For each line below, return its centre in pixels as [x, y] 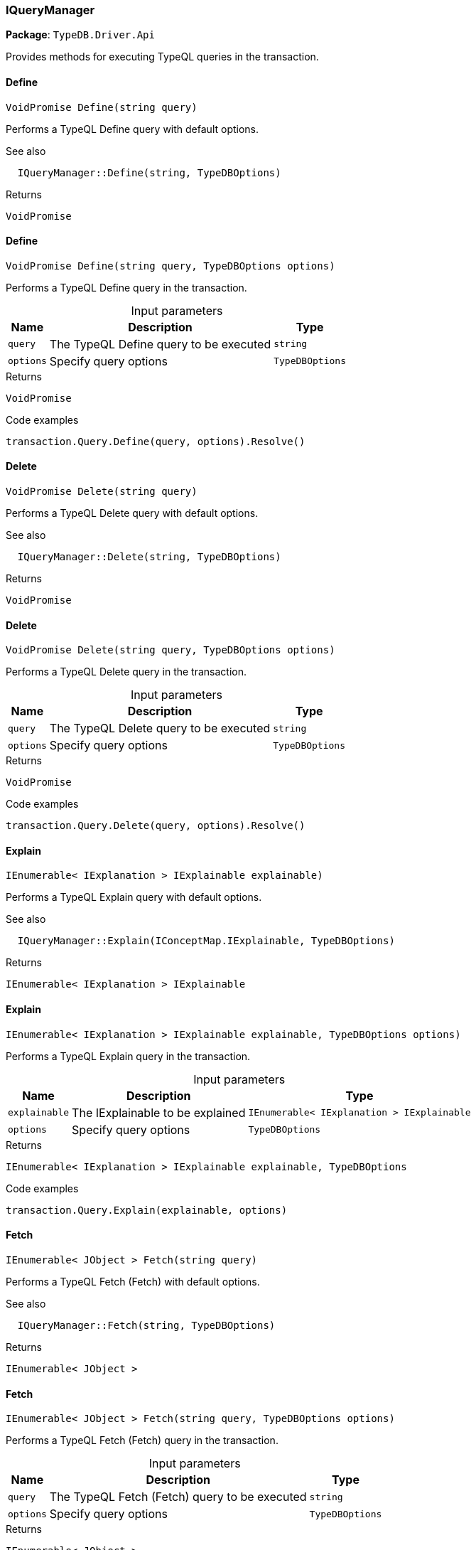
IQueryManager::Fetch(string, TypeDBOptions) [146, 1325]
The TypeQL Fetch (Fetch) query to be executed [178, 1497]
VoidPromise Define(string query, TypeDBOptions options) [171, 266]
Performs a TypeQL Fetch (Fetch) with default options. [133, 1281]
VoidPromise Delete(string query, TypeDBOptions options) [171, 650]
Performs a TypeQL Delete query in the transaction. [126, 672]
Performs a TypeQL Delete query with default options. [132, 513]
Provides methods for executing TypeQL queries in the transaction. [162, 57]
